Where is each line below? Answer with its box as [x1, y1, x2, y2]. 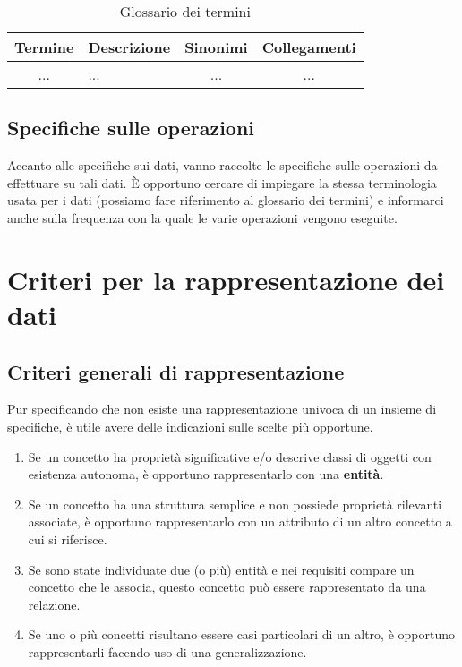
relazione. [28, 594, 81, 613]
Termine [14, 37, 74, 57]
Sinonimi [184, 37, 248, 57]
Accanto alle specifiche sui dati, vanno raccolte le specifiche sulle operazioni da [7, 156, 438, 175]
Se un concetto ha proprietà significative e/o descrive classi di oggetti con [28, 447, 432, 466]
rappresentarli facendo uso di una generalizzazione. [28, 642, 307, 661]
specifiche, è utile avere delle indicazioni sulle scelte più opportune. [7, 416, 373, 435]
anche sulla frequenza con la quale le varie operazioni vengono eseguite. [7, 208, 398, 227]
